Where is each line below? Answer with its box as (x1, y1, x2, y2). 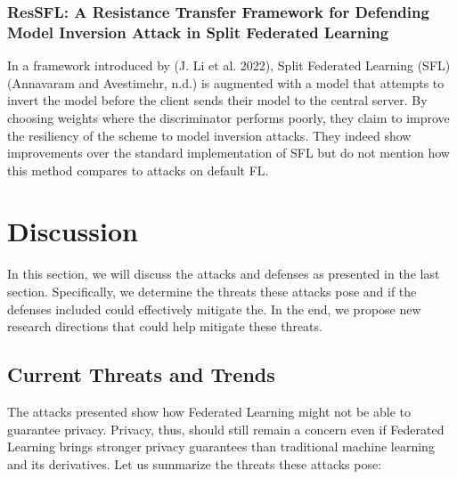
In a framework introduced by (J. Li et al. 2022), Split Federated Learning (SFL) (7, 56, 451, 75)
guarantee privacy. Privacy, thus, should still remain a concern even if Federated (7, 419, 445, 438)
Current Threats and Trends (7, 361, 275, 388)
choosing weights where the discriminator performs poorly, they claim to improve (7, 108, 450, 126)
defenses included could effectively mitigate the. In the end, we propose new (7, 299, 421, 318)
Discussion (7, 213, 138, 249)
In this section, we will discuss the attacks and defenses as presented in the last (7, 264, 440, 283)
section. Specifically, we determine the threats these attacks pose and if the (7, 282, 417, 301)
